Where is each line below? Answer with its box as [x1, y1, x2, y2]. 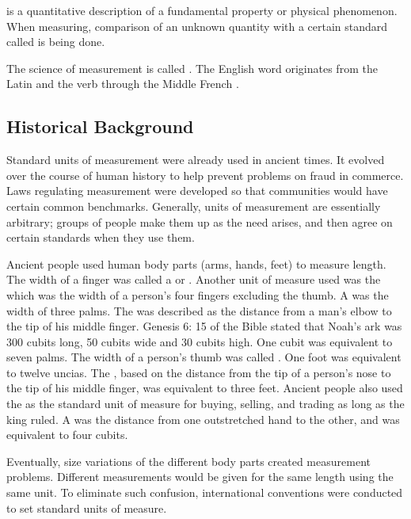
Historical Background [6, 114, 194, 139]
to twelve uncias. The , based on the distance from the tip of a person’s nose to [6, 364, 391, 380]
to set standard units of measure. [6, 499, 167, 516]
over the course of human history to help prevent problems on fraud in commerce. [6, 166, 404, 183]
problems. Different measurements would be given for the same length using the [6, 468, 394, 485]
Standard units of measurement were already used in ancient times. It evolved [6, 151, 385, 168]
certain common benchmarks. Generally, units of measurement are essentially [6, 197, 381, 214]
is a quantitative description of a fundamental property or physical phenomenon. [6, 2, 398, 18]
